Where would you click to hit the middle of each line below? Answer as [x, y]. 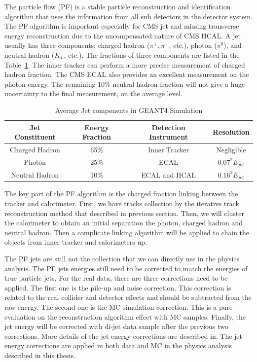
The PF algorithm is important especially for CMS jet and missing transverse [122, 26]
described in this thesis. [40, 355]
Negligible [231, 149]
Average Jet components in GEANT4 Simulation [129, 110]
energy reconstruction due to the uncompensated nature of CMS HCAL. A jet [123, 35]
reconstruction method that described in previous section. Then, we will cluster [124, 213]
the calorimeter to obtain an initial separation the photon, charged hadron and [124, 223]
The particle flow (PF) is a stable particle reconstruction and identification [118, 6]
